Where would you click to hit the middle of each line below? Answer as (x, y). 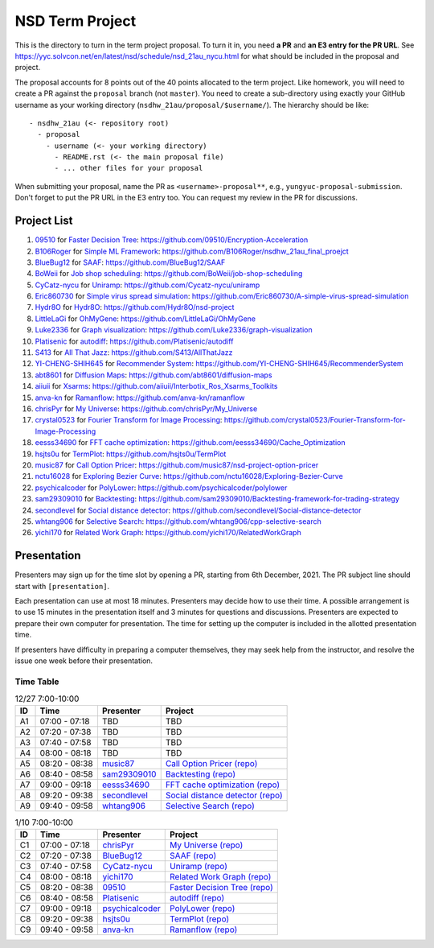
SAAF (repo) (193, 855)
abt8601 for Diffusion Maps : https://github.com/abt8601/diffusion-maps (154, 375)
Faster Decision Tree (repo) (221, 887)
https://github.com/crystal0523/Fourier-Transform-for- (315, 420)
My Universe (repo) (207, 845)
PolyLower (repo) (203, 908)
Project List (44, 221)
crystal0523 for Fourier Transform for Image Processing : (129, 420)
